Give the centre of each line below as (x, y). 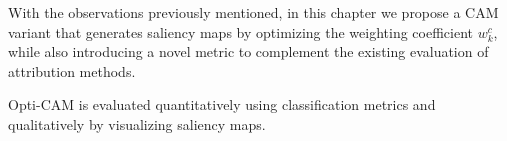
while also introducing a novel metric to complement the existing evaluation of (248, 51)
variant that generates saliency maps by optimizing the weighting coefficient (240, 31)
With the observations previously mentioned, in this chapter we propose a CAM (253, 12)
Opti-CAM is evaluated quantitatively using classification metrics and (222, 104)
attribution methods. (72, 70)
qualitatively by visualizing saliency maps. (137, 123)
